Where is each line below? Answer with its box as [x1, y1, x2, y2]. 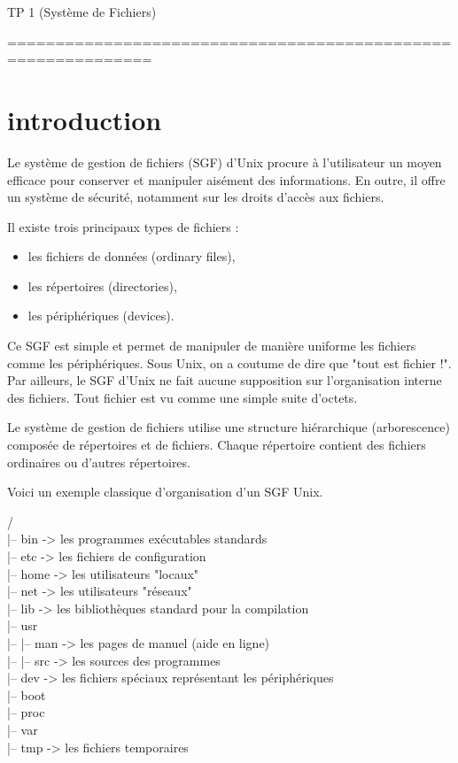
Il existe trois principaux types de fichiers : [7, 217, 239, 235]
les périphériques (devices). [27, 306, 175, 325]
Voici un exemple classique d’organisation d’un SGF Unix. [7, 482, 323, 501]
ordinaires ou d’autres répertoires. [7, 452, 190, 471]
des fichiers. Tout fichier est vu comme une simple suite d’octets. [7, 388, 358, 406]
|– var [7, 720, 38, 738]
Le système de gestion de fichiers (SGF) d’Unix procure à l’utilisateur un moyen [7, 152, 442, 171]
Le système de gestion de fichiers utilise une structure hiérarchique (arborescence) [7, 418, 450, 436]
